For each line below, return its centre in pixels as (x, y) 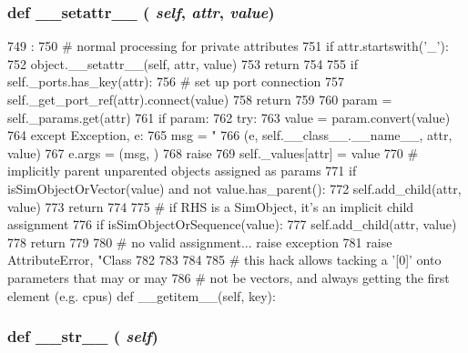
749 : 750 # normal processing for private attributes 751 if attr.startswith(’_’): (228, 46)
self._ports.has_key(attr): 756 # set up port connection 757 (176, 81)
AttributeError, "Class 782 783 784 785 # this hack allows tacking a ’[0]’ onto (224, 260)
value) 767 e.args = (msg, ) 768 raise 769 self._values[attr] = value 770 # (213, 152)
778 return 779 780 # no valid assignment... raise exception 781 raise (200, 242)
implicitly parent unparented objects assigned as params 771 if (182, 171)
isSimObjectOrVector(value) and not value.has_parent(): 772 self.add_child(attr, (234, 188)
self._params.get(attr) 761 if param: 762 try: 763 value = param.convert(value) (229, 117)
